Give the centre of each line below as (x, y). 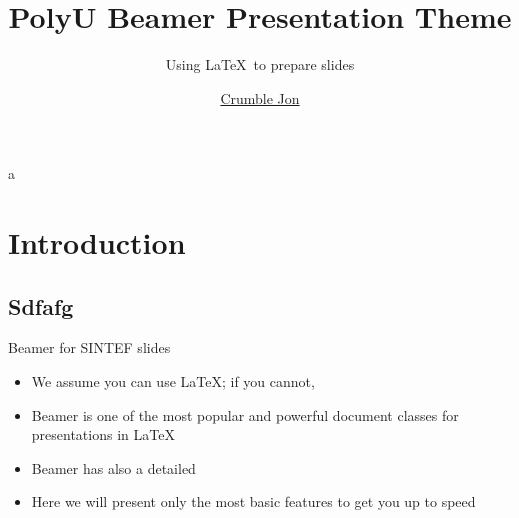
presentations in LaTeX (103, 434)
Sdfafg (41, 305)
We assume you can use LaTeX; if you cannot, (173, 381)
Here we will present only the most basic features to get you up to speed (253, 501)
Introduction (97, 242)
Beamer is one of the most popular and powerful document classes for (245, 414)
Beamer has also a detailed (113, 467)
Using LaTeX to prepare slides (260, 64)
